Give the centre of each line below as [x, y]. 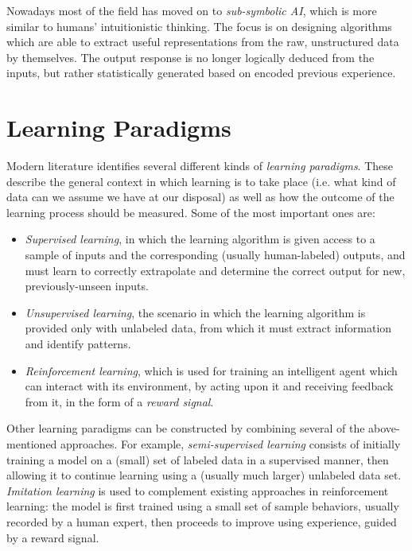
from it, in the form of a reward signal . [119, 401]
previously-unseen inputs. [87, 286]
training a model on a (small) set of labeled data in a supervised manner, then [198, 459]
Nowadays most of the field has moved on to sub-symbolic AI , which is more [192, 10]
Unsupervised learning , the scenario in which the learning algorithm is [195, 312]
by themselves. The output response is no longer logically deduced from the [190, 57]
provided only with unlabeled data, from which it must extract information [208, 328]
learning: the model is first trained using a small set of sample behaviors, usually [203, 506]
